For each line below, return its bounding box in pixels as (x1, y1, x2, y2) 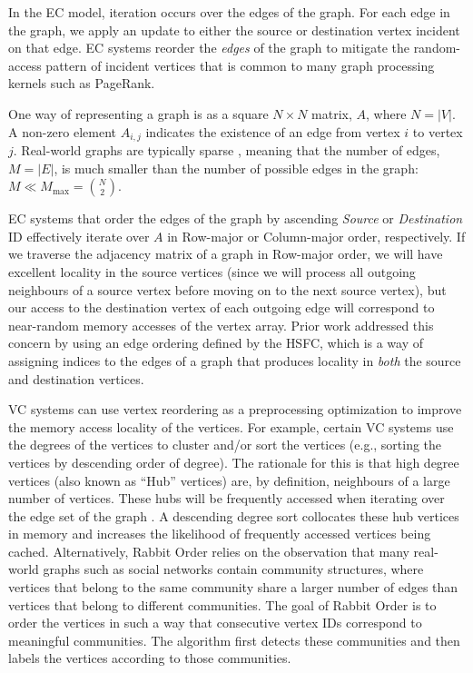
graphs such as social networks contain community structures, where (43, 559, 424, 579)
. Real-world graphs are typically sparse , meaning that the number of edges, (13, 141, 440, 160)
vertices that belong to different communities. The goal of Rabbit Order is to (8, 595, 437, 614)
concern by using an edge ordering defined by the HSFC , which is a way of (8, 333, 424, 352)
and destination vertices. (8, 369, 144, 388)
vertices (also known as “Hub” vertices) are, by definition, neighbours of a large (8, 470, 450, 490)
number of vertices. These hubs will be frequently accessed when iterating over (8, 489, 445, 508)
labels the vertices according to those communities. (8, 648, 291, 668)
